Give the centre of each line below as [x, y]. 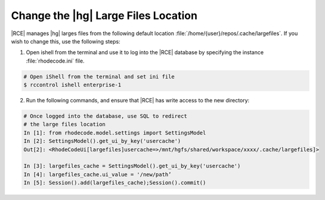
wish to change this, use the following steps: [66, 41]
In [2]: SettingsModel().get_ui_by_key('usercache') [102, 141]
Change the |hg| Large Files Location [104, 15]
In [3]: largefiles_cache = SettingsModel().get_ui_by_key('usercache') [132, 166]
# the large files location [64, 124]
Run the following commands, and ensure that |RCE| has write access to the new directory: [138, 101]
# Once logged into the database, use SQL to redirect [105, 116]
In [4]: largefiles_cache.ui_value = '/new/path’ [97, 174]
